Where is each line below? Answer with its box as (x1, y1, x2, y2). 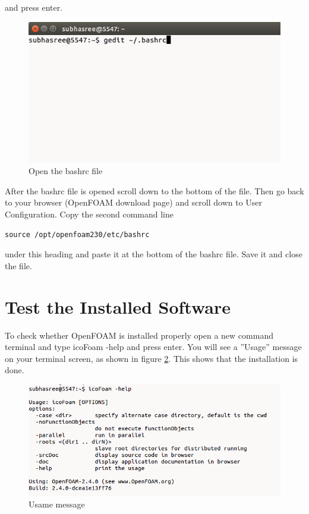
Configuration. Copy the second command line (5, 208, 174, 220)
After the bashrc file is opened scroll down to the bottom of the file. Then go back (5, 184, 304, 197)
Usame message (29, 498, 85, 510)
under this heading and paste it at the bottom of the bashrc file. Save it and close (5, 248, 302, 260)
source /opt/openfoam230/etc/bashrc (5, 230, 150, 239)
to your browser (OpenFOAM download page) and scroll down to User (5, 196, 263, 209)
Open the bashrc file (29, 165, 103, 177)
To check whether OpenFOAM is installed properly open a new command (5, 329, 273, 341)
